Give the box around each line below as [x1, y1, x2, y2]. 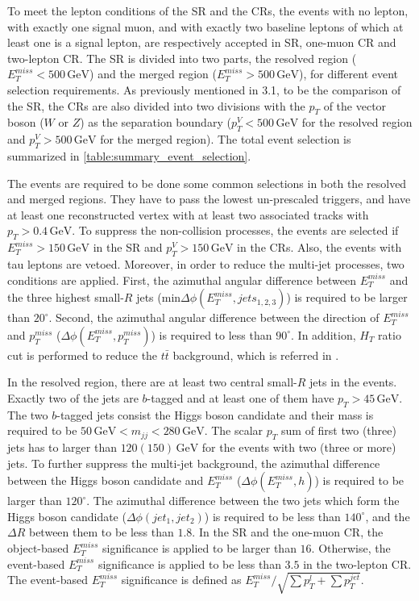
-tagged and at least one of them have [147, 389, 334, 406]
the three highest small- [7, 289, 124, 306]
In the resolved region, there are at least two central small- [7, 374, 297, 390]
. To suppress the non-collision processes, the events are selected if [72, 222, 399, 239]
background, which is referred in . [172, 346, 339, 363]
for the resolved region [301, 114, 413, 131]
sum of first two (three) [281, 422, 396, 439]
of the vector [323, 97, 387, 114]
